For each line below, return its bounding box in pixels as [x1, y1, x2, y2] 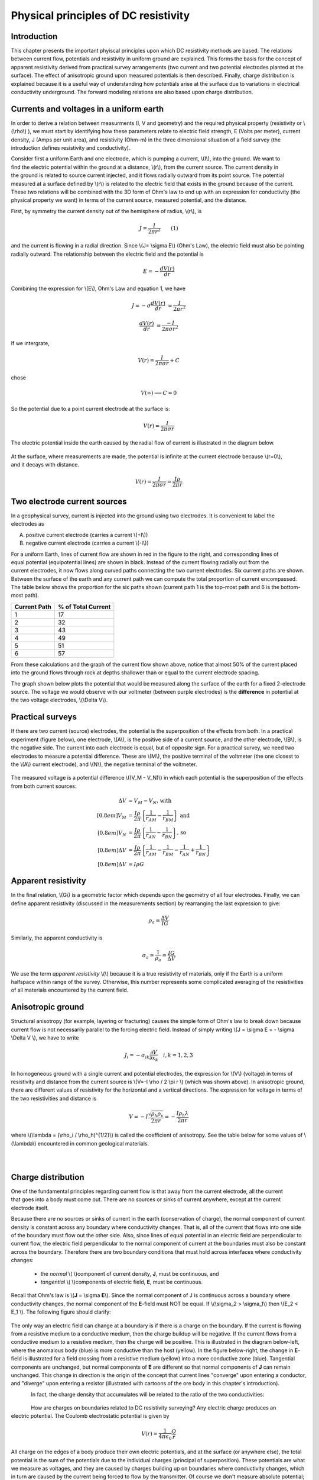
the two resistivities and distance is [11, 1095, 97, 1102]
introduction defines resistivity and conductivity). [11, 144, 131, 152]
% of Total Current [58, 603, 111, 611]
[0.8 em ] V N [97, 829, 127, 838]
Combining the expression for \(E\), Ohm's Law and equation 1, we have [11, 285, 186, 292]
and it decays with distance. [11, 461, 80, 468]
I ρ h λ [176, 1110, 189, 1118]
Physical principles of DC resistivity [11, 9, 190, 22]
